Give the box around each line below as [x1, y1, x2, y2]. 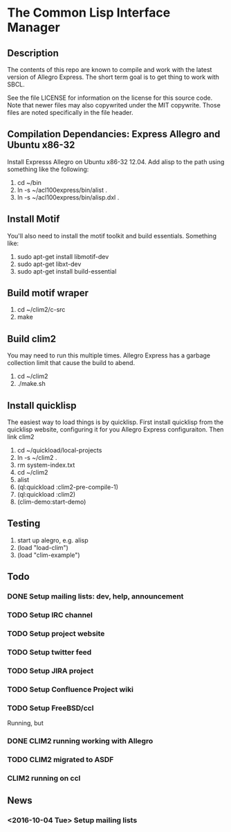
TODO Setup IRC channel [7, 610, 93, 620]
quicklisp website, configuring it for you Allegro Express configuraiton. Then [7, 425, 224, 434]
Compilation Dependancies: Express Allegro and [7, 128, 221, 140]
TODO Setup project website [7, 629, 105, 639]
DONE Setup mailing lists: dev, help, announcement [7, 592, 184, 601]
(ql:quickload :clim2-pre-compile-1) [17, 483, 119, 491]
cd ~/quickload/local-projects [17, 446, 102, 454]
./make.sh [17, 380, 46, 388]
